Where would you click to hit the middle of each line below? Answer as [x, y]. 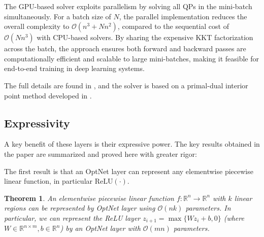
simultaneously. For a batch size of [58, 16]
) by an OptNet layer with [100, 228]
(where [234, 217]
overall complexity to [37, 26]
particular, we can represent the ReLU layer [72, 217]
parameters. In [208, 208]
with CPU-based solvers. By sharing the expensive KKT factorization [145, 37]
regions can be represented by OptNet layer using [80, 208]
